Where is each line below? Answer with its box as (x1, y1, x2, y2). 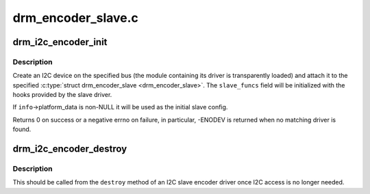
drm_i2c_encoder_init (12, 36, 108, 48)
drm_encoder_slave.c (12, 10, 138, 25)
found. (12, 125, 32, 133)
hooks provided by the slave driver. (12, 91, 112, 99)
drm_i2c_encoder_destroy (12, 143, 127, 155)
